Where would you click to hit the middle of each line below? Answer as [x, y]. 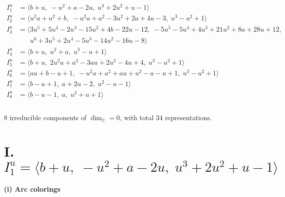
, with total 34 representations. [166, 117]
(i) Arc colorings [32, 188]
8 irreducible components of [45, 117]
